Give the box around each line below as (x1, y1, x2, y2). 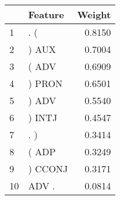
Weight (77, 8, 111, 21)
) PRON (28, 76, 63, 90)
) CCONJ (28, 162, 68, 175)
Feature (28, 8, 64, 21)
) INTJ (28, 111, 58, 124)
